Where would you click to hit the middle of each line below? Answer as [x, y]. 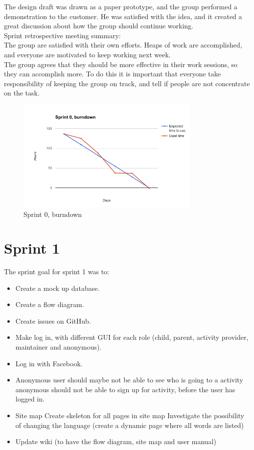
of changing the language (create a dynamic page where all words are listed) [129, 425]
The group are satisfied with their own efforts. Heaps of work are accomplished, [123, 45]
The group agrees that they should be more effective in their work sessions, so [121, 64]
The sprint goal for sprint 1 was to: [57, 271]
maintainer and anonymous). [58, 346]
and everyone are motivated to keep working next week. [87, 54]
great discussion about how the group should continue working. [99, 26]
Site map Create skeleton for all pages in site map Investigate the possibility [130, 415]
